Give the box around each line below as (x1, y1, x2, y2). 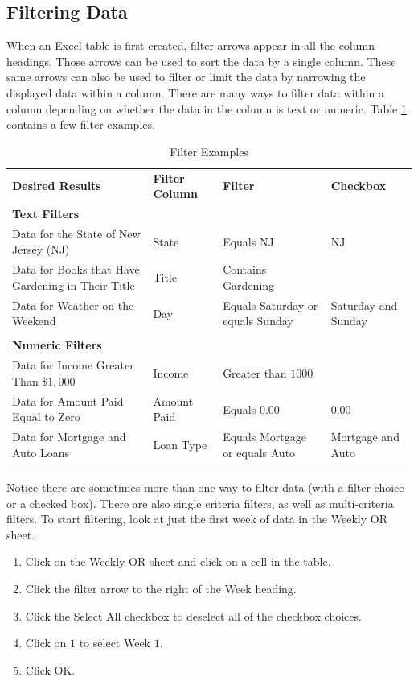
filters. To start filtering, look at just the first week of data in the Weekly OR (6, 510, 387, 527)
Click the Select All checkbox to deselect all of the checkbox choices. (25, 607, 362, 624)
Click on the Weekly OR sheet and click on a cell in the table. (25, 553, 331, 570)
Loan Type (153, 435, 207, 452)
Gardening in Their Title (12, 276, 135, 293)
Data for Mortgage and (12, 428, 126, 445)
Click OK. (25, 661, 76, 678)
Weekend (12, 312, 56, 329)
